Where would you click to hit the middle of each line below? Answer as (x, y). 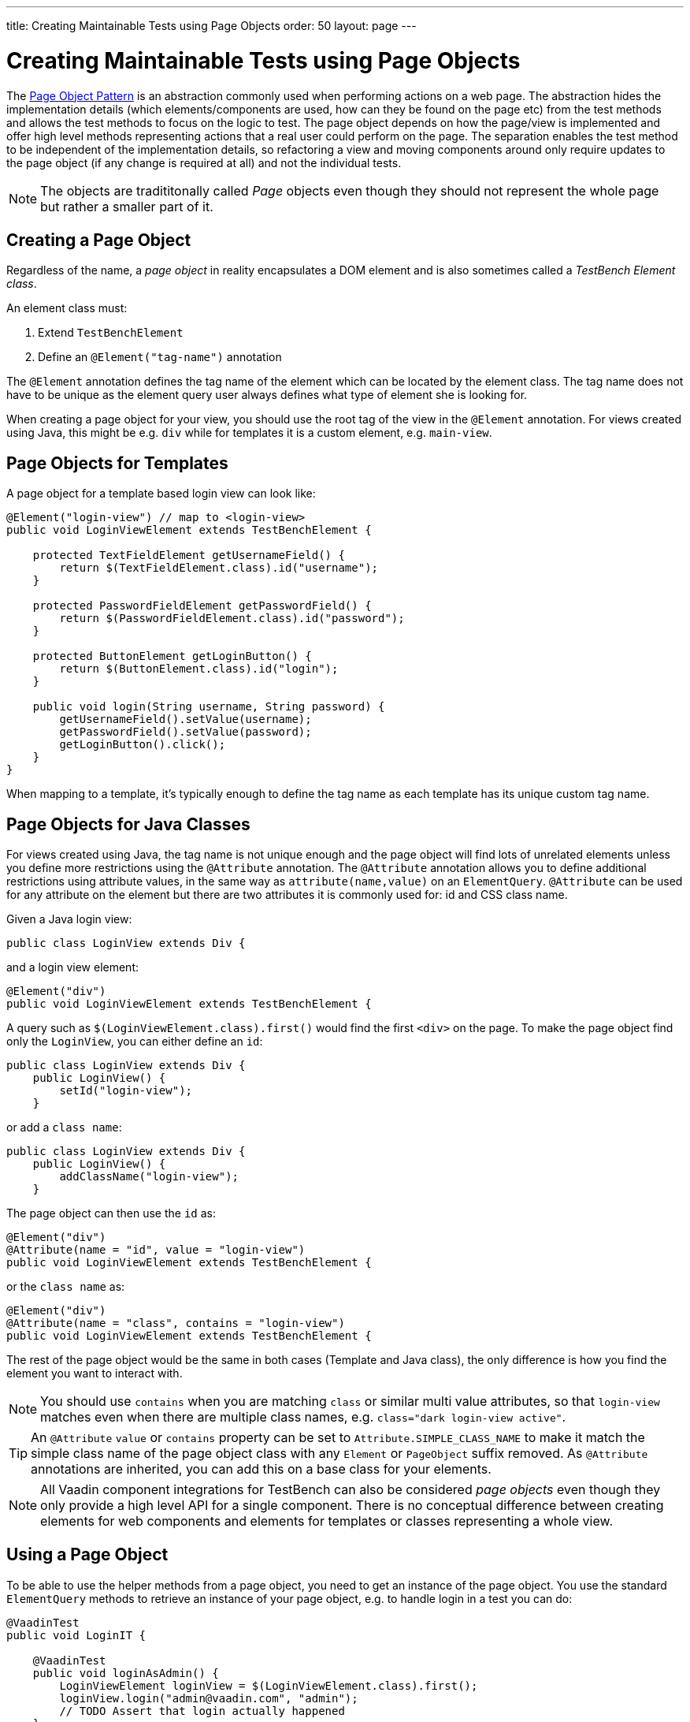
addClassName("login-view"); (149, 1177)
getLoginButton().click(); (143, 745)
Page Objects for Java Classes (128, 824)
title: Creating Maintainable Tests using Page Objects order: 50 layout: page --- (211, 26)
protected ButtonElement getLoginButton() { (172, 656)
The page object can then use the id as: (111, 1213)
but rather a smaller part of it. (127, 206)
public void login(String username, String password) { (209, 707)
